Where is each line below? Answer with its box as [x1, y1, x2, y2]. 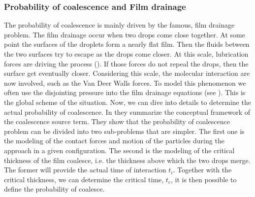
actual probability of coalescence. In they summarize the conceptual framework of [4, 106, 251, 117]
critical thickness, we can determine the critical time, [4, 174, 164, 184]
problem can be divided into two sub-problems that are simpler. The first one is [4, 126, 245, 136]
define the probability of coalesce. [4, 184, 105, 194]
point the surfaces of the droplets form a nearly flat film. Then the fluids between [4, 39, 250, 49]
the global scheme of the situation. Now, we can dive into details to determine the [4, 97, 251, 107]
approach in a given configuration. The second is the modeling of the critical [4, 145, 235, 155]
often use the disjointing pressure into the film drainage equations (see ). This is [4, 87, 246, 98]
